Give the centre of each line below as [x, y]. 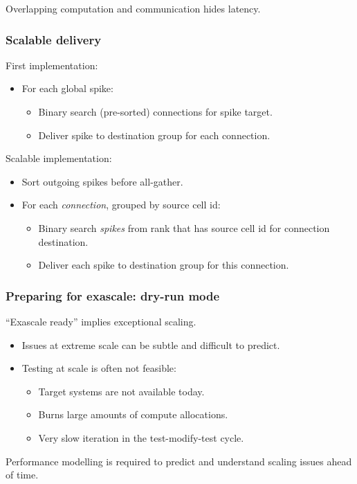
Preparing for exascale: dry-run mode [113, 295]
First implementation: [52, 65]
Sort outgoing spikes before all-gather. [102, 181]
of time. [22, 475]
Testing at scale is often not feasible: [99, 368]
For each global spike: [67, 88]
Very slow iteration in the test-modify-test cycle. [141, 437]
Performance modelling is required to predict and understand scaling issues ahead [179, 461]
